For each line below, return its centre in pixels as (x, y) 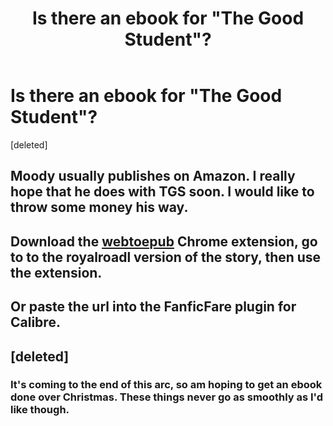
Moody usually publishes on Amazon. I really (153, 176)
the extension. (56, 272)
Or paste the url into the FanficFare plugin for (153, 307)
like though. (40, 410)
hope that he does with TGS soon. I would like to (162, 192)
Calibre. (35, 322)
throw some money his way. (99, 207)
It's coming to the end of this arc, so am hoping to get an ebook (166, 385)
